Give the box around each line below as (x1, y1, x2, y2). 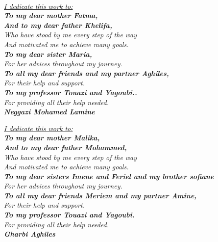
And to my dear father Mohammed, (4, 142, 127, 152)
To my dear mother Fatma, (4, 10, 98, 21)
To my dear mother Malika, (4, 133, 100, 143)
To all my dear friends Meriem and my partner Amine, (4, 190, 197, 200)
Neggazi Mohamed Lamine (4, 107, 95, 117)
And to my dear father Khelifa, (4, 20, 112, 30)
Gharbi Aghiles (4, 229, 55, 239)
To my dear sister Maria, (4, 49, 92, 59)
